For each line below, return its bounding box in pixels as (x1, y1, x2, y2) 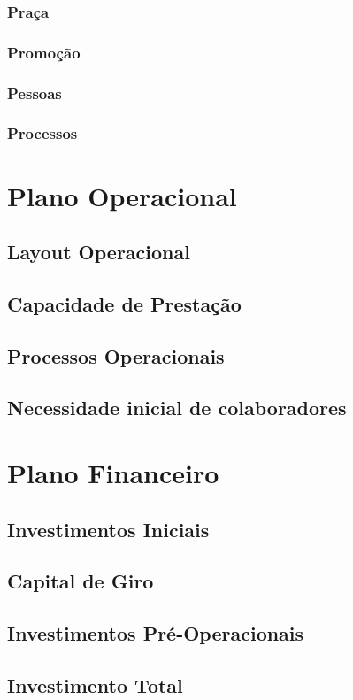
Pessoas (7, 81, 62, 104)
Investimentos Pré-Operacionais (7, 619, 304, 647)
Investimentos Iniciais (7, 515, 210, 542)
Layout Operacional (7, 238, 190, 265)
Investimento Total (7, 671, 183, 698)
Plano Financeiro (7, 455, 219, 491)
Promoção (7, 41, 81, 63)
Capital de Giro (7, 567, 154, 595)
